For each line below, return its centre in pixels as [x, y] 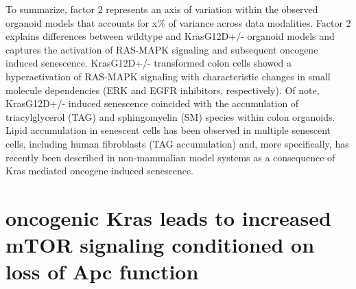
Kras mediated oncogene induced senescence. [100, 171]
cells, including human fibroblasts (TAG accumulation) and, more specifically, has [177, 143]
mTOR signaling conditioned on [160, 245]
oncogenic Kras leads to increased [168, 217]
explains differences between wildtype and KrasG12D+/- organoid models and [170, 36]
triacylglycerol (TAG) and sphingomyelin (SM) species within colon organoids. [170, 116]
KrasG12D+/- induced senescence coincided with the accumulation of [152, 103]
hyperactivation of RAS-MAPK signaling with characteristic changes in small [168, 76]
